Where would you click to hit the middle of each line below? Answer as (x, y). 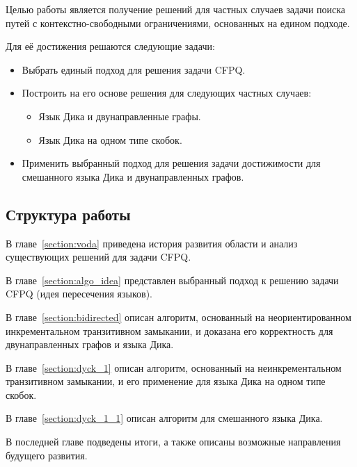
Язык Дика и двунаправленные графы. (120, 116)
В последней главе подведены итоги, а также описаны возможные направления (173, 442)
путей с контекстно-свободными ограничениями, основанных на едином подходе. (178, 23)
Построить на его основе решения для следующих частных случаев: (167, 93)
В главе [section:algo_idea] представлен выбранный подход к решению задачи (172, 280)
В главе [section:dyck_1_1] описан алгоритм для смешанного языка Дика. (164, 418)
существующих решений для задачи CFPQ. (98, 257)
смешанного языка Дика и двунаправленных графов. (133, 176)
